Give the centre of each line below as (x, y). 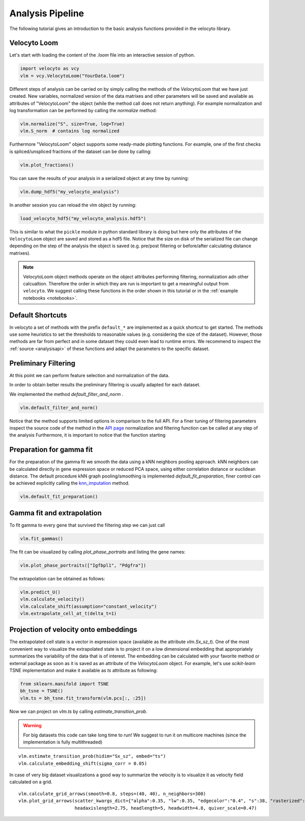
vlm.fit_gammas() (42, 538)
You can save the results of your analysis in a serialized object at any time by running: (99, 178)
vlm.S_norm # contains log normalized (70, 131)
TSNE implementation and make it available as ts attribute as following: (83, 670)
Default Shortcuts (38, 315)
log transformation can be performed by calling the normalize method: (83, 110)
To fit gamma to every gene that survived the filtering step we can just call (87, 525)
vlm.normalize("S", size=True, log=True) (72, 124)
